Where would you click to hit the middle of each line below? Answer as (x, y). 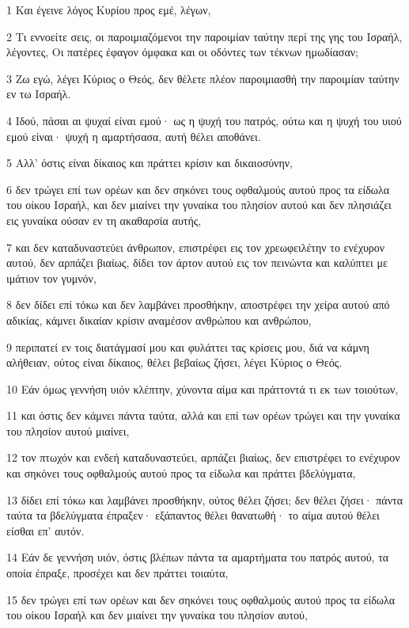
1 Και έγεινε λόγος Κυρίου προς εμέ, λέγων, (109, 10)
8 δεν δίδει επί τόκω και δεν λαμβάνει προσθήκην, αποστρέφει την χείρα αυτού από (198, 304)
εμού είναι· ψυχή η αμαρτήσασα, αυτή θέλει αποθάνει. (134, 136)
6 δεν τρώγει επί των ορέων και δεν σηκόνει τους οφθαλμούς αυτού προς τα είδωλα (198, 189)
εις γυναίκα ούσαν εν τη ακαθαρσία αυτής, (104, 220)
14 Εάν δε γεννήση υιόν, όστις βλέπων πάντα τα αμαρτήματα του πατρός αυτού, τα (198, 557)
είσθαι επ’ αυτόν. (45, 530)
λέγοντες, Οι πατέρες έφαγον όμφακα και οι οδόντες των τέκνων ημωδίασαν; (182, 52)
